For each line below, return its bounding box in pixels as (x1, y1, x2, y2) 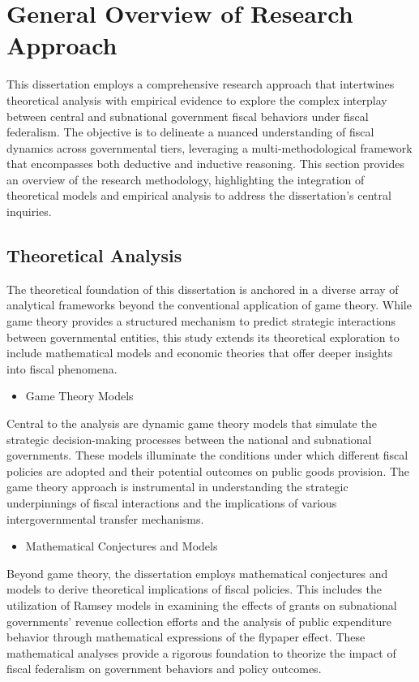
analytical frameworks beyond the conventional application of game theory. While (6, 296, 412, 313)
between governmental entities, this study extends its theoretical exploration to (6, 328, 400, 345)
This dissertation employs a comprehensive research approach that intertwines (6, 76, 395, 93)
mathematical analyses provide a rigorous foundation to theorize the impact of (6, 644, 396, 661)
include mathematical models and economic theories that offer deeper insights (6, 344, 393, 361)
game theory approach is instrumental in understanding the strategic (6, 478, 348, 495)
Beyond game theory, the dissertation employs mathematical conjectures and (6, 564, 388, 581)
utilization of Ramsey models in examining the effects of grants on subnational (6, 596, 397, 613)
